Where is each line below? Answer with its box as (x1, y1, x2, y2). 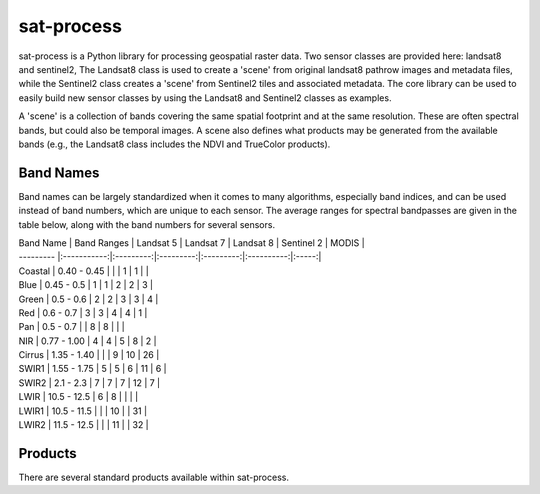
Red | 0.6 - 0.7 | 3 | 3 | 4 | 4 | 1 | (18, 306, 148, 319)
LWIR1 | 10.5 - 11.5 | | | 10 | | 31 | (18, 405, 148, 417)
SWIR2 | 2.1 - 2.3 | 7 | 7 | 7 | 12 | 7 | (18, 376, 160, 389)
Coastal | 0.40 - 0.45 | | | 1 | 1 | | (18, 265, 149, 277)
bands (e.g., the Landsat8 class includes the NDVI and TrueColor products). (18, 138, 331, 150)
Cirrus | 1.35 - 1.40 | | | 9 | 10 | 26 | (18, 349, 160, 361)
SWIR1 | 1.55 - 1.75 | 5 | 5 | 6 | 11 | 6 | (18, 363, 167, 375)
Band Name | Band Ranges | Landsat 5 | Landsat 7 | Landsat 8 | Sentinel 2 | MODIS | (18, 236, 365, 249)
